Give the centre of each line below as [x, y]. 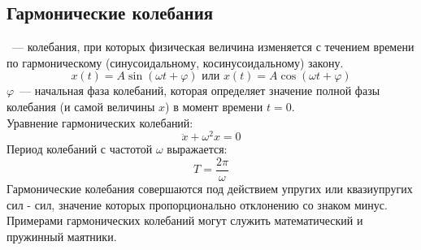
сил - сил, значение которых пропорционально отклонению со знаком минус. [197, 204]
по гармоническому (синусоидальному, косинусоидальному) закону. [175, 62]
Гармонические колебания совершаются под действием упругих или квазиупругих [210, 188]
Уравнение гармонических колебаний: [100, 122]
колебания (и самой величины [81, 106]
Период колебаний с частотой [80, 149]
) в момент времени [214, 106]
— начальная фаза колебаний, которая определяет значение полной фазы [200, 91]
